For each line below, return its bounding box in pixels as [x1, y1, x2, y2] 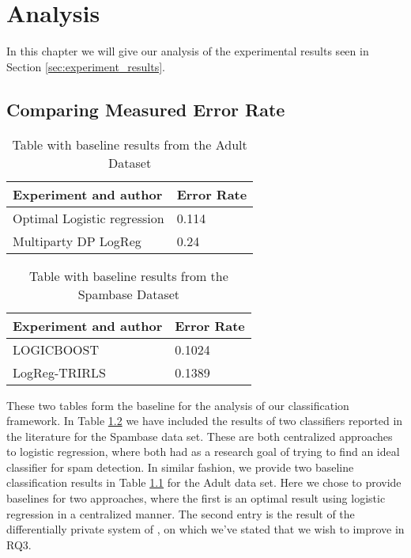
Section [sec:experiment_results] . [6, 58, 165, 74]
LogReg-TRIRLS [13, 363, 106, 381]
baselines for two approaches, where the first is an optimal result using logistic [6, 490, 386, 507]
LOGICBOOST [13, 340, 100, 359]
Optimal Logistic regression [13, 208, 164, 227]
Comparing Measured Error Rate [6, 97, 285, 121]
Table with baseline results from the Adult [12, 135, 247, 154]
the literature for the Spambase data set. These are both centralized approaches [6, 427, 393, 444]
